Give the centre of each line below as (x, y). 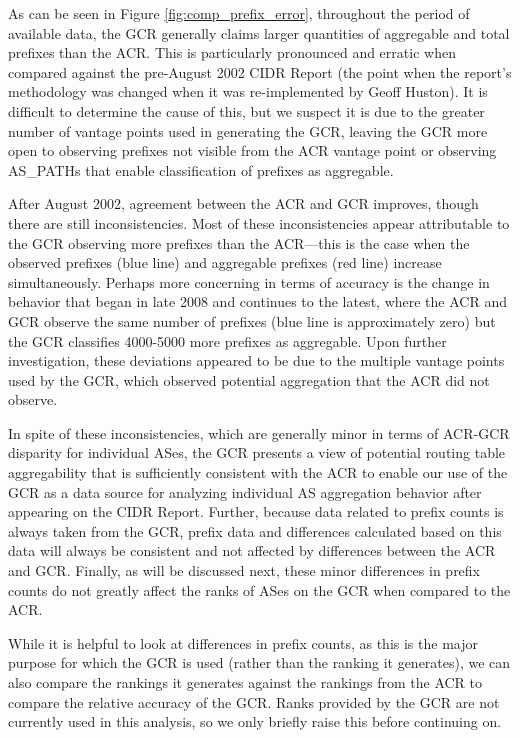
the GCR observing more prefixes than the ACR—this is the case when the (239, 242)
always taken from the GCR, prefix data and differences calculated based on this (255, 530)
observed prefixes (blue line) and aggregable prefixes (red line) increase (225, 262)
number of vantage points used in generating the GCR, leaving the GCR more (248, 130)
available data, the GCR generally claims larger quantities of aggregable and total (259, 32)
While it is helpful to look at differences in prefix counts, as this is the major (243, 642)
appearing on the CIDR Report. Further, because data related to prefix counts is (256, 511)
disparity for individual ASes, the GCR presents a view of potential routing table (257, 452)
